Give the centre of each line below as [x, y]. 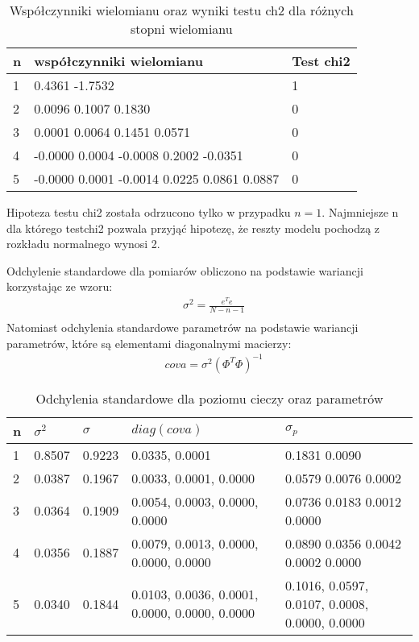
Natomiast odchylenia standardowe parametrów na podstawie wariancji [183, 327]
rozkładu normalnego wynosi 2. [83, 244]
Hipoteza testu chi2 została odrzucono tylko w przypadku [149, 212]
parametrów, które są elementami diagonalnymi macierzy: [149, 343]
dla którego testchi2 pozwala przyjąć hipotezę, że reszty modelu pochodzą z [193, 228]
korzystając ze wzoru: [60, 286]
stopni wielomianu [181, 29]
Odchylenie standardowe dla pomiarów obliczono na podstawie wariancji [185, 270]
